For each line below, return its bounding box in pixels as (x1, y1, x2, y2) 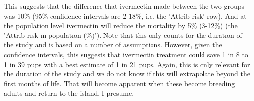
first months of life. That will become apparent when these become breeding (4, 78, 235, 88)
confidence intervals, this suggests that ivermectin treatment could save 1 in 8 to (4, 49, 248, 59)
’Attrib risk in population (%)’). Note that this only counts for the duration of (4, 30, 242, 40)
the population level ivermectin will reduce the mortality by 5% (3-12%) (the (4, 20, 238, 31)
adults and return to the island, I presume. (4, 88, 134, 98)
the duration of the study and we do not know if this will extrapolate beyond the (4, 68, 250, 79)
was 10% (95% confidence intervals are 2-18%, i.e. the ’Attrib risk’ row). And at (4, 10, 247, 21)
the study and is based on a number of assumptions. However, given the (4, 39, 222, 50)
